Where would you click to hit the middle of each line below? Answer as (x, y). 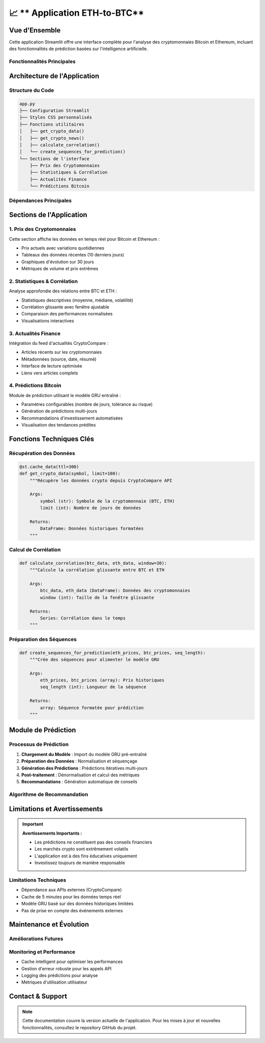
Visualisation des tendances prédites (59, 425)
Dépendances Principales (40, 200)
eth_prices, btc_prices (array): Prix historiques (102, 680)
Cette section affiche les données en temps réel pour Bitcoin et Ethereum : (84, 239)
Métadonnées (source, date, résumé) (59, 359)
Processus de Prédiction (39, 744)
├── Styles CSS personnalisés (56, 117)
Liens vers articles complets (50, 373)
